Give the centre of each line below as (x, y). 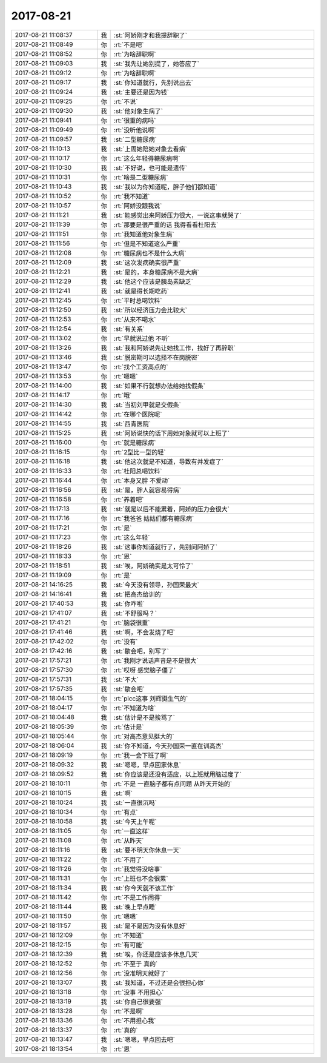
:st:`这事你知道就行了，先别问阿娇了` (166, 547)
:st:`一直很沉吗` (135, 802)
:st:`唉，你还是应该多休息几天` (157, 954)
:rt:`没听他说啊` (135, 130)
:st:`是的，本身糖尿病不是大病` (157, 272)
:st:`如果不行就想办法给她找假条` (160, 386)
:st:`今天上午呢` (135, 822)
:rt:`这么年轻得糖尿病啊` (147, 158)
